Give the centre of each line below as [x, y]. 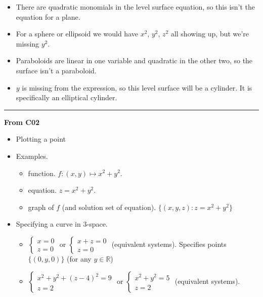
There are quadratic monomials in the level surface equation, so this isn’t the [136, 7]
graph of [41, 207]
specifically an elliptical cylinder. [67, 97]
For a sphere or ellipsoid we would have [77, 34]
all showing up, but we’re [210, 34]
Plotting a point [41, 139]
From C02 [22, 122]
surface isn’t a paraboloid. [56, 70]
